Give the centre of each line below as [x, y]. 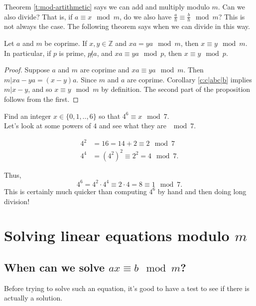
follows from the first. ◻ [41, 99]
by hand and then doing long [202, 191]
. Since [87, 79]
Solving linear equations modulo [117, 235]
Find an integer [28, 116]
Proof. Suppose [27, 70]
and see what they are [133, 126]
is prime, [72, 53]
